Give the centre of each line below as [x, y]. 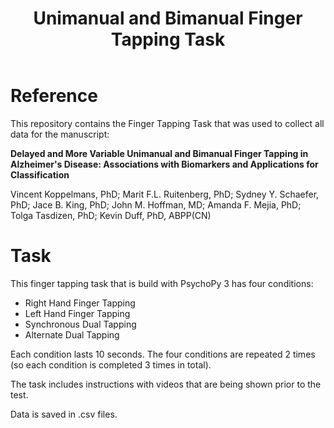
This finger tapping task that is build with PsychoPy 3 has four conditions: [162, 283]
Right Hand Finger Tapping [80, 303]
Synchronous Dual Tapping [80, 324]
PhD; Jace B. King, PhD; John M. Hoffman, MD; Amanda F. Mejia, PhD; [156, 204]
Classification [40, 174]
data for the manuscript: [60, 134]
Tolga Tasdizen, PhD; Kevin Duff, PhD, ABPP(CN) [111, 215]
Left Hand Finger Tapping [77, 313]
